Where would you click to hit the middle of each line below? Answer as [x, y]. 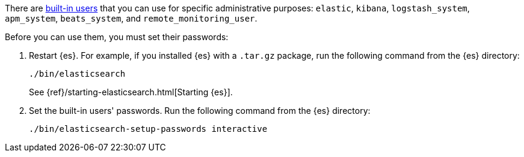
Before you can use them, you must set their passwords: [117, 37]
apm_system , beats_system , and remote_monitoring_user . [131, 18]
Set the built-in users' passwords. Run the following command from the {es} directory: [200, 111]
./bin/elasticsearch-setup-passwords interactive [148, 129]
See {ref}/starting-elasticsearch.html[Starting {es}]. [131, 92]
